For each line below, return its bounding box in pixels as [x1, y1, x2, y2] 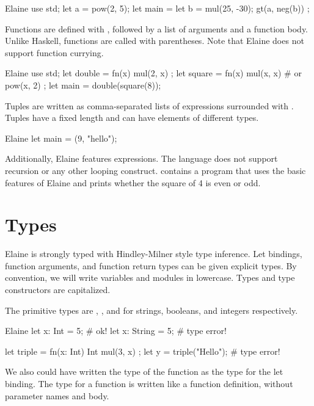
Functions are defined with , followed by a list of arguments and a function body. [5, 22, 309, 35]
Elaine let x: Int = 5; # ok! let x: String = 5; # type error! [5, 324, 227, 337]
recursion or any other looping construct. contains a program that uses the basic [5, 164, 306, 176]
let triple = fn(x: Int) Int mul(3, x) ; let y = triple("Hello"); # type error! [5, 344, 280, 357]
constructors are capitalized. [5, 283, 111, 296]
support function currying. [5, 46, 104, 59]
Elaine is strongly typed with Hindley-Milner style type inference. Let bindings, [5, 247, 302, 260]
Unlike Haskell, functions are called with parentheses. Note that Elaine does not [5, 34, 304, 47]
